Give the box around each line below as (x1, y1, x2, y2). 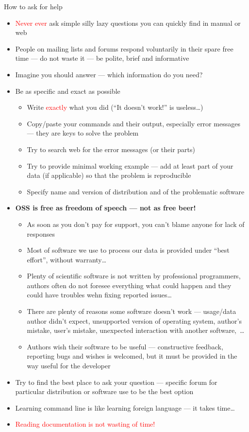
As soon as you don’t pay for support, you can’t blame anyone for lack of (27, 219, 245, 229)
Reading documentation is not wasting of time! (15, 419, 155, 429)
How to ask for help (4, 1, 63, 11)
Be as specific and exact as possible (15, 86, 120, 96)
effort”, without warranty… (27, 254, 107, 264)
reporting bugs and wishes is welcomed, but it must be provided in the (27, 351, 237, 361)
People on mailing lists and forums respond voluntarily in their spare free (15, 43, 233, 53)
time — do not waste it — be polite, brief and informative (15, 53, 189, 63)
